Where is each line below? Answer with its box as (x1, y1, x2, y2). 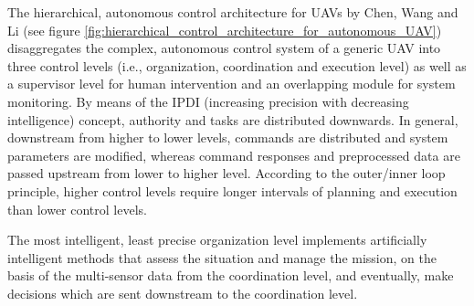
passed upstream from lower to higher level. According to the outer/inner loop (7, 164, 446, 183)
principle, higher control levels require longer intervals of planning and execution (7, 181, 458, 200)
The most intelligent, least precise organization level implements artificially (7, 230, 427, 249)
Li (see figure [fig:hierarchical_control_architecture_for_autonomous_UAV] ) (7, 20, 442, 39)
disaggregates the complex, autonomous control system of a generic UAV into (7, 38, 441, 58)
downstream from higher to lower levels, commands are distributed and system (7, 128, 448, 147)
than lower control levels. (7, 199, 147, 218)
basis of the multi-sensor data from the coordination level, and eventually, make (7, 266, 454, 285)
